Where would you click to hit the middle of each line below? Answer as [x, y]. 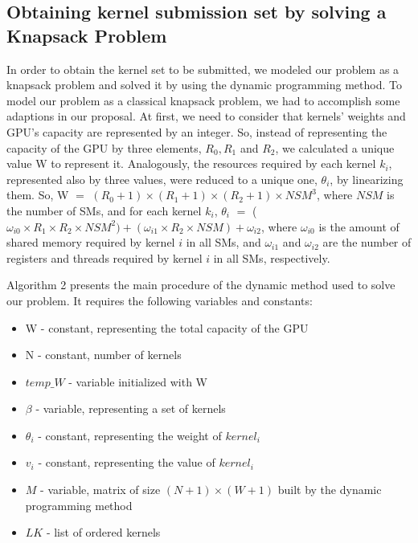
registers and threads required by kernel [104, 257]
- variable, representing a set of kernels [131, 408]
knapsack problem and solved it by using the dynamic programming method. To [204, 85]
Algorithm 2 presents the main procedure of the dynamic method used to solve [201, 285]
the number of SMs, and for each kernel [104, 210]
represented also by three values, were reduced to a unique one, [162, 179]
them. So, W [38, 195]
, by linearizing [367, 179]
